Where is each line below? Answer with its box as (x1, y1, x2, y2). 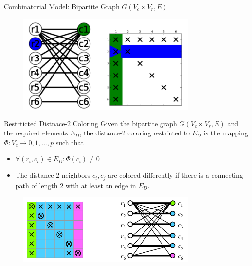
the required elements (4, 128, 68, 138)
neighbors (61, 170, 90, 180)
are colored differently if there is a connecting (108, 170, 243, 180)
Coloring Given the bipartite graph (72, 118, 177, 128)
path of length (15, 180, 58, 190)
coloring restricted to (127, 128, 190, 138)
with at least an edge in (65, 180, 136, 190)
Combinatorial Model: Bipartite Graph (4, 1, 120, 11)
